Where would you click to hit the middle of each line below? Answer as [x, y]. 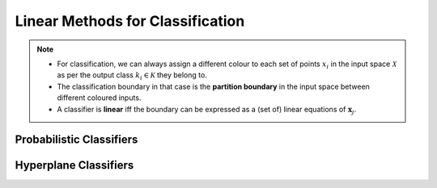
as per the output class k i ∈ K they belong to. [132, 76]
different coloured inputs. [99, 98]
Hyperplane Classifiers [74, 165]
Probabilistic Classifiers [76, 140]
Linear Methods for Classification [130, 21]
